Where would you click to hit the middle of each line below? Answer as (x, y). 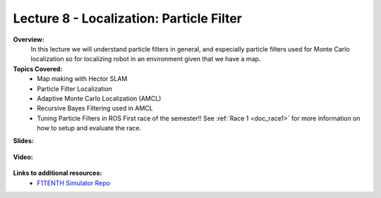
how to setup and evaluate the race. (89, 128)
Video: (23, 157)
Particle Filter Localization (75, 89)
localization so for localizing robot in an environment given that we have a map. (146, 59)
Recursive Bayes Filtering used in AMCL (95, 109)
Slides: (24, 141)
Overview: (29, 39)
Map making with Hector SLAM (82, 79)
